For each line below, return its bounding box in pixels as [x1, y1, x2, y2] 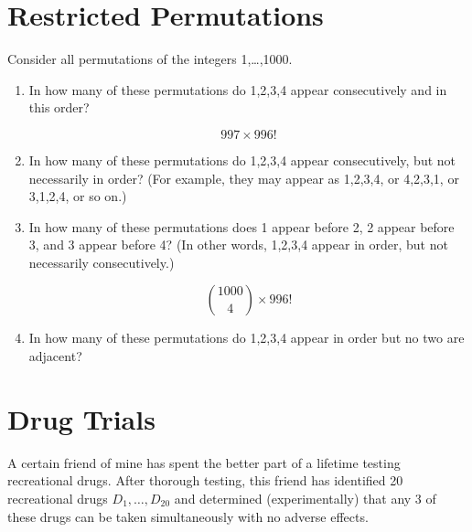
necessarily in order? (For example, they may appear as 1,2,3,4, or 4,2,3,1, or [28, 168, 459, 187]
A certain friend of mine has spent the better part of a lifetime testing [7, 452, 401, 472]
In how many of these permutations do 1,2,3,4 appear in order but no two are [28, 328, 465, 347]
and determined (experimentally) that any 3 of [174, 488, 436, 507]
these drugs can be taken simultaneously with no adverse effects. [7, 506, 369, 526]
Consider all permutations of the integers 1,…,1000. [7, 49, 293, 69]
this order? [28, 98, 90, 117]
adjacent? [28, 346, 82, 366]
